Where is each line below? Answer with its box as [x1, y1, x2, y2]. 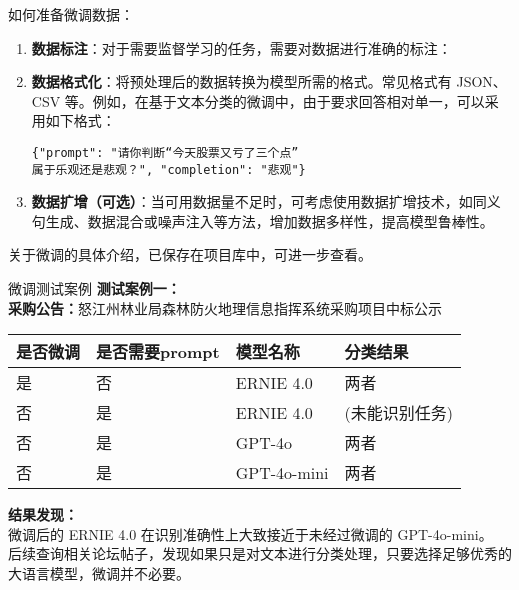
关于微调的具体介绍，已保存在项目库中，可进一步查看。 [8, 244, 372, 265]
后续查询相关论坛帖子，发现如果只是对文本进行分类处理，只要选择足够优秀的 [8, 543, 512, 564]
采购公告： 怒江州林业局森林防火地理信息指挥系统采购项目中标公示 [8, 297, 442, 318]
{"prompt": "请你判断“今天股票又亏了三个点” [31, 145, 299, 160]
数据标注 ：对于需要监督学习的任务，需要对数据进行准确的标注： [31, 37, 452, 58]
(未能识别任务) [344, 401, 453, 425]
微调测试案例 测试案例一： [8, 278, 181, 299]
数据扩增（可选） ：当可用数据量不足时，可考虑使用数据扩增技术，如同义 [31, 191, 501, 212]
